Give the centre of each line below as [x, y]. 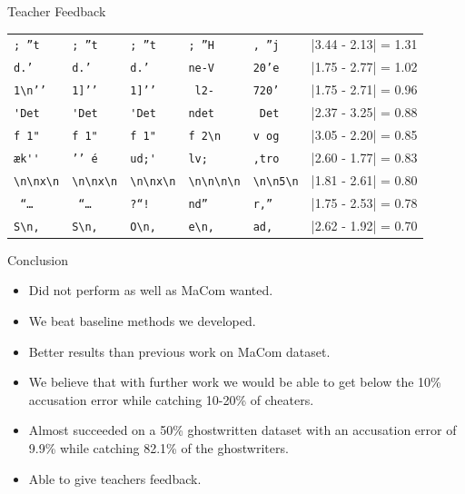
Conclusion [38, 259]
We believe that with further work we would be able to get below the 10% [235, 382]
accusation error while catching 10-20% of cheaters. [171, 399]
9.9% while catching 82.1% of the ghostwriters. [158, 447]
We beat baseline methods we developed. [142, 320]
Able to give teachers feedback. [115, 478]
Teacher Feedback [57, 11]
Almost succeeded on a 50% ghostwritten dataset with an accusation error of [242, 430]
